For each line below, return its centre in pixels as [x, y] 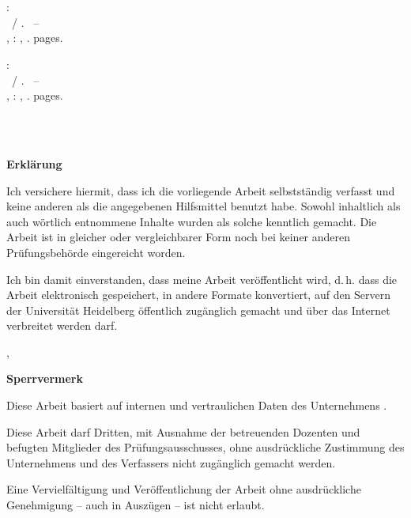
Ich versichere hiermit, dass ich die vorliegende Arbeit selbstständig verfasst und [201, 190]
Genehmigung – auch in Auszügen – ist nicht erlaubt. [136, 505]
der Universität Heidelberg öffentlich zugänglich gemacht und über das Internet [198, 310]
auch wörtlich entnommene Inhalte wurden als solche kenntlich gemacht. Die [192, 221]
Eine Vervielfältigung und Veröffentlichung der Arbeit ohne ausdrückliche [184, 489]
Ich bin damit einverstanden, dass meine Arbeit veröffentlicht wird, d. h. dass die [202, 279]
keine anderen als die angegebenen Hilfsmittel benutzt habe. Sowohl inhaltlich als [204, 206]
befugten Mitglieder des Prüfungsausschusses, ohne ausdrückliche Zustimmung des [205, 447]
